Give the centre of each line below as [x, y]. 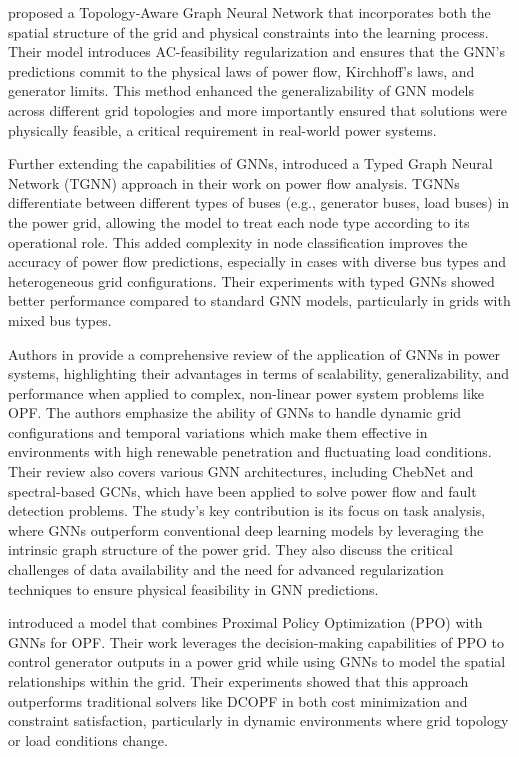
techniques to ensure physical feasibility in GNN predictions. [193, 588]
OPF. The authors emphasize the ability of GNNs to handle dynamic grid [235, 412]
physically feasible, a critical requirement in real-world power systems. [222, 129]
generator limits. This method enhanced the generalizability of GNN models [241, 90]
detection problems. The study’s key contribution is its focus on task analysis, [247, 510]
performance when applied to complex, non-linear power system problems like [246, 392]
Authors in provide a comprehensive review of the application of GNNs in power [254, 353]
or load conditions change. [88, 739]
